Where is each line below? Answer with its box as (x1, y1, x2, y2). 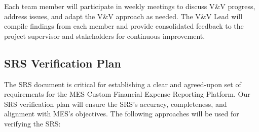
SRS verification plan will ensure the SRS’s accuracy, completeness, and (4, 98, 227, 109)
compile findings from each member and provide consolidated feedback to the (4, 21, 244, 31)
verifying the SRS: (4, 118, 61, 128)
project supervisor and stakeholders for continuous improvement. (4, 30, 205, 41)
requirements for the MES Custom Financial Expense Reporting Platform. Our (4, 89, 250, 99)
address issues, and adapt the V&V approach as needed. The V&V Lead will (4, 11, 243, 21)
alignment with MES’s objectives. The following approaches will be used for (4, 108, 239, 119)
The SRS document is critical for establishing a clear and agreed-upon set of (4, 79, 241, 89)
